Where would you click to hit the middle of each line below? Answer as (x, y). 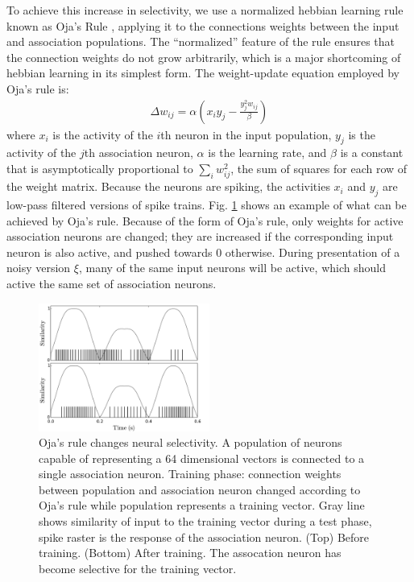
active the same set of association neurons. (112, 283)
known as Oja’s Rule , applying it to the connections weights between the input (203, 25)
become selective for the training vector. (138, 568)
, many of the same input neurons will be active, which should (232, 268)
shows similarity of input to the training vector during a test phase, (205, 521)
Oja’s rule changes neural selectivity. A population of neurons (190, 442)
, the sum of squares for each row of (319, 168)
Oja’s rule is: (38, 88)
